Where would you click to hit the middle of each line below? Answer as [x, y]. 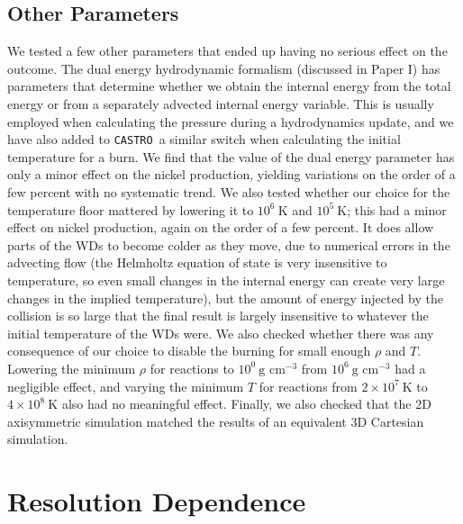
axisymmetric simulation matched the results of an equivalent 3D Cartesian [216, 421]
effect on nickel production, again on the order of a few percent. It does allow [221, 227]
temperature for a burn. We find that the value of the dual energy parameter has [231, 156]
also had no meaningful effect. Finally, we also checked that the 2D [246, 404]
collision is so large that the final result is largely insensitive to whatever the [218, 316]
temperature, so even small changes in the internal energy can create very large [226, 280]
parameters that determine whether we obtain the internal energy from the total [229, 86]
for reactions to [192, 368]
